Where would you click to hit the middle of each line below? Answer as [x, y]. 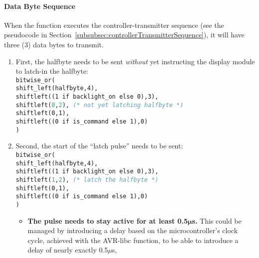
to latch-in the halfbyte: [52, 71]
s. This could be [217, 220]
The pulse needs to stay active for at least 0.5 [108, 220]
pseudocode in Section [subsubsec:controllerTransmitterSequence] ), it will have [124, 35]
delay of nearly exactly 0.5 [68, 250]
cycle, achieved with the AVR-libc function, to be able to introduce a [133, 240]
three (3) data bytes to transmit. [54, 44]
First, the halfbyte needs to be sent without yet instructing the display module [135, 61]
